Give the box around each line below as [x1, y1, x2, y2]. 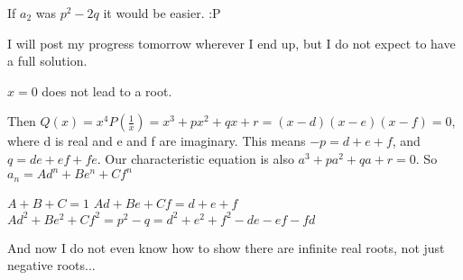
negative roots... [7, 256, 96, 275]
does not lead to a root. [42, 81, 172, 100]
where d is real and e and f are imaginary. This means [7, 131, 306, 150]
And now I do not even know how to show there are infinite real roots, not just [7, 238, 445, 257]
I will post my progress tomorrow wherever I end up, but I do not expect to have [7, 33, 456, 52]
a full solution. [7, 51, 88, 70]
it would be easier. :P [103, 4, 221, 22]
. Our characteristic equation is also [97, 149, 294, 167]
